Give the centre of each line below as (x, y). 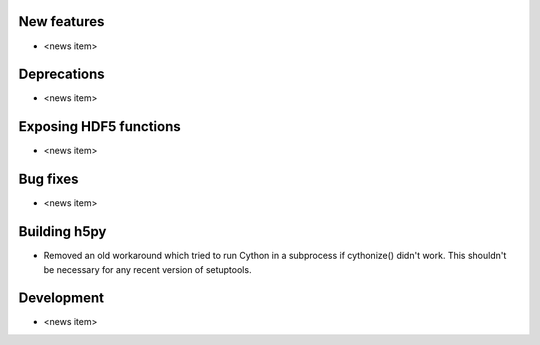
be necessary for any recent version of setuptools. (147, 269)
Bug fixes (48, 179)
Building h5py (62, 231)
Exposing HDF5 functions (99, 126)
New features (61, 21)
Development (61, 298)
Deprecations (61, 74)
